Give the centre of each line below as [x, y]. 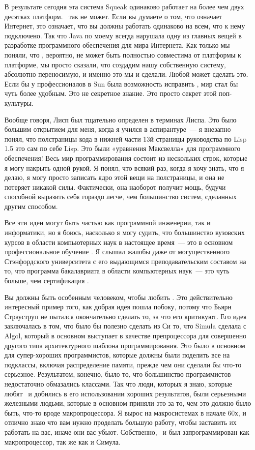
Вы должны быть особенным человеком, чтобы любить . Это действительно [119, 297]
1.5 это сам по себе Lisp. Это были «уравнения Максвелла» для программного [123, 148]
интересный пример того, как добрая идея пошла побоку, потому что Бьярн [118, 307]
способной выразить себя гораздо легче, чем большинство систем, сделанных [121, 196]
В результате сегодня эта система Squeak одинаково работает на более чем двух [124, 6]
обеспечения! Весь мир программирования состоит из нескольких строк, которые [126, 158]
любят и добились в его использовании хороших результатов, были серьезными [125, 393]
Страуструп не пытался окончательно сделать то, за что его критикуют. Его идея [126, 316]
